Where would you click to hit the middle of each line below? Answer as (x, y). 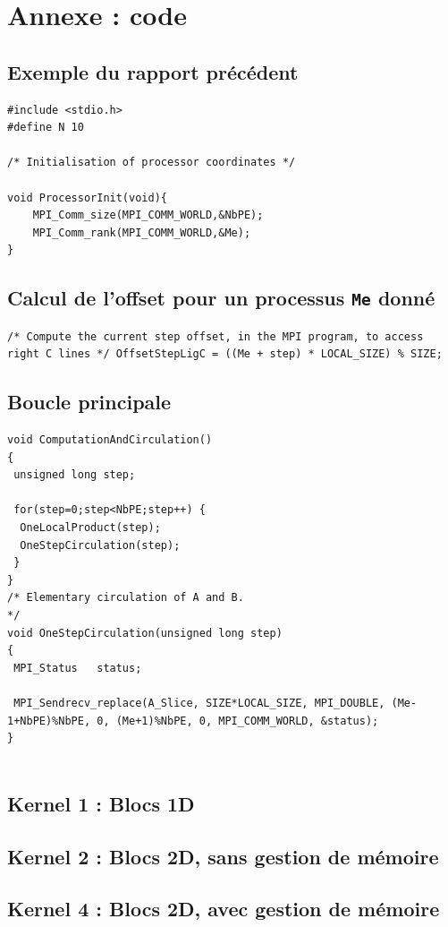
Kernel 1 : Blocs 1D (101, 803)
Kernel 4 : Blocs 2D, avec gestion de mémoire (224, 909)
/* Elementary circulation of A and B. (126, 598)
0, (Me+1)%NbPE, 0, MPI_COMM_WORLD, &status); (238, 721)
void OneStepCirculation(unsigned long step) (145, 633)
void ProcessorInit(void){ (87, 197)
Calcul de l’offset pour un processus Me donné (221, 298)
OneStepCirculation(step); (100, 545)
